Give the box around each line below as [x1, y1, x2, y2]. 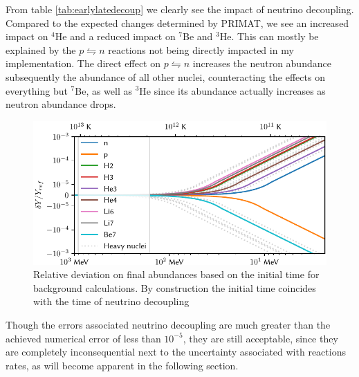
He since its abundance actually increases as [139, 83, 326, 98]
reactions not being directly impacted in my [108, 42, 294, 57]
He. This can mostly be [219, 29, 319, 44]
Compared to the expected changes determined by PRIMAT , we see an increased [6, 15, 349, 30]
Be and [183, 29, 213, 44]
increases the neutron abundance [192, 56, 331, 71]
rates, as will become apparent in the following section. [6, 358, 239, 372]
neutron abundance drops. [6, 97, 116, 111]
